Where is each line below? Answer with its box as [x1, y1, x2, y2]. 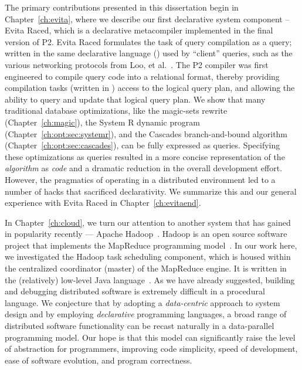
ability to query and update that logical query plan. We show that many [5, 93, 266, 105]
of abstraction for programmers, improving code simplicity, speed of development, [5, 342, 298, 355]
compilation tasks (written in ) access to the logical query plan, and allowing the [5, 82, 295, 94]
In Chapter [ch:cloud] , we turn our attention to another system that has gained [5, 216, 291, 228]
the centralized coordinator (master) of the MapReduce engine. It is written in [5, 262, 287, 274]
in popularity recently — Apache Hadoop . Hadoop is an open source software [5, 228, 287, 240]
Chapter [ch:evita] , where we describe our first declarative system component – [5, 12, 290, 25]
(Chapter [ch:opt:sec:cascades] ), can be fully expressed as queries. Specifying [5, 139, 280, 151]
